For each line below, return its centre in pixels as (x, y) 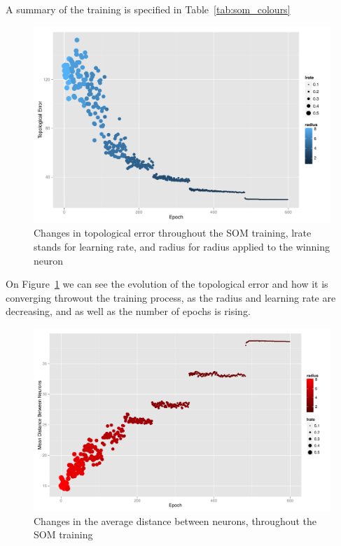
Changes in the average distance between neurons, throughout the (175, 520)
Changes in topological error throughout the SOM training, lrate (173, 233)
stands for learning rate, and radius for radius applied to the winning (182, 246)
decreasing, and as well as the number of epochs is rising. (128, 311)
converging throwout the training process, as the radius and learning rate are (171, 297)
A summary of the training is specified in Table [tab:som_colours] (148, 9)
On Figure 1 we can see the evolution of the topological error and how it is (167, 284)
